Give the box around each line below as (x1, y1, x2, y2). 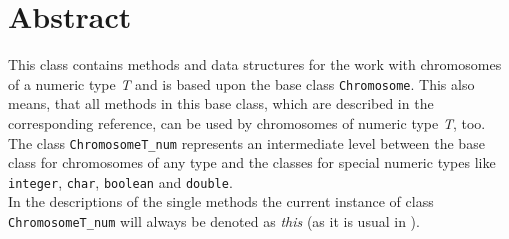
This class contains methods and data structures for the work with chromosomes (8, 54, 502, 75)
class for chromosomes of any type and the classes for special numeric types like (8, 152, 496, 173)
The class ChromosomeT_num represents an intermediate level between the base (8, 132, 485, 153)
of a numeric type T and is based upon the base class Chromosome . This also (8, 73, 475, 94)
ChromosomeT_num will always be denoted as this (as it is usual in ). (8, 211, 420, 232)
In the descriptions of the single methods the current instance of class (8, 191, 434, 212)
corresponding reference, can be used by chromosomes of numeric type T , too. (8, 112, 486, 133)
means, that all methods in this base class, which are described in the (8, 93, 434, 114)
